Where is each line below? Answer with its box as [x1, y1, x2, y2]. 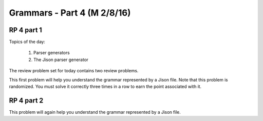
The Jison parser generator [33, 57, 89, 62]
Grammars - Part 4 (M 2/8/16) [9, 7, 131, 18]
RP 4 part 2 [9, 96, 44, 104]
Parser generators [33, 50, 70, 56]
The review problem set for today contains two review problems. [9, 68, 139, 74]
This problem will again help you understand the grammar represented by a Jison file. [9, 109, 181, 115]
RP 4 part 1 [9, 26, 42, 34]
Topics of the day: [9, 39, 46, 45]
